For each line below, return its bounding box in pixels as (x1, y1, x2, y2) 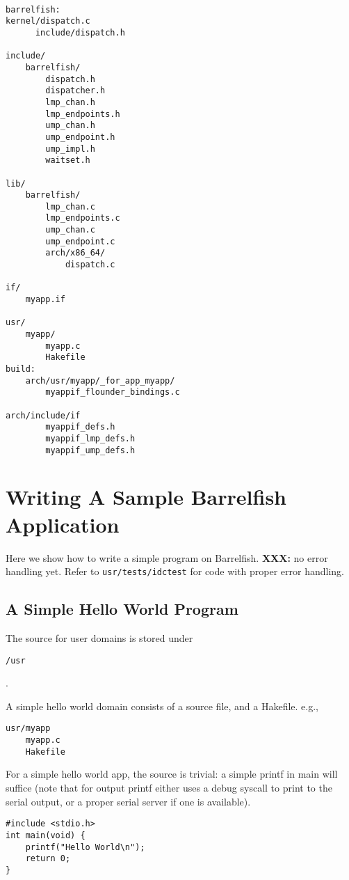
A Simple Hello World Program (6, 598, 238, 620)
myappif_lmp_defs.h (45, 433, 136, 443)
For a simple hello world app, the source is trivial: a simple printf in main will (6, 767, 338, 781)
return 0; (25, 854, 71, 864)
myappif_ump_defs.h (45, 445, 136, 455)
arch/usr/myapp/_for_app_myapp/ (25, 375, 175, 386)
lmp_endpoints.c (45, 213, 120, 223)
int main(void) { (6, 830, 86, 840)
